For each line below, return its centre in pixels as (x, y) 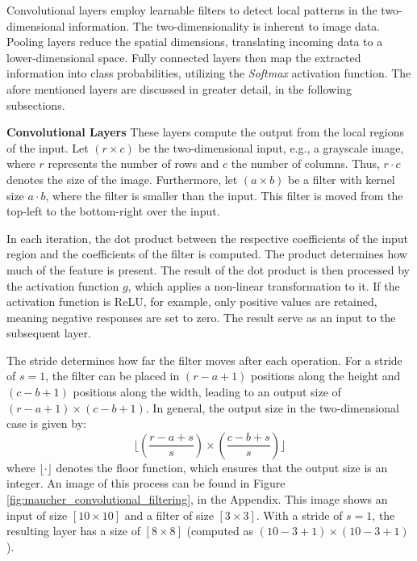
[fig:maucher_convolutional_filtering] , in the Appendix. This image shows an (197, 499)
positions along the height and (326, 376)
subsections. (36, 105)
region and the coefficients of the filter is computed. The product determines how (207, 254)
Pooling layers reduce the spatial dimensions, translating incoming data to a (195, 42)
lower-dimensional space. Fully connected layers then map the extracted (184, 57)
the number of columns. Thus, (305, 163)
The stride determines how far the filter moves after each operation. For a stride (204, 360)
